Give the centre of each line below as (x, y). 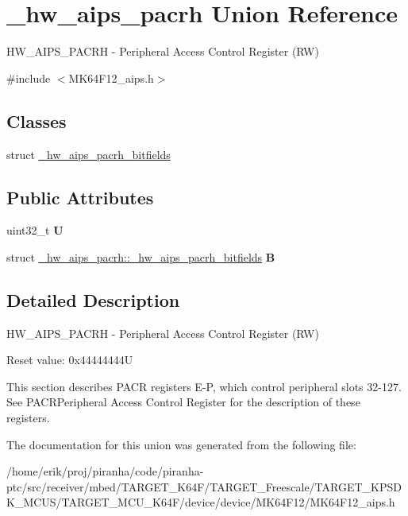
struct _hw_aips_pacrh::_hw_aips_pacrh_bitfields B (141, 256)
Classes (37, 120)
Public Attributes (80, 197)
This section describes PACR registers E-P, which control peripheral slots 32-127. (204, 386)
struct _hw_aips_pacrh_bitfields (89, 154)
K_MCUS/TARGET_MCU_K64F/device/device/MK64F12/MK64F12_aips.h (201, 502)
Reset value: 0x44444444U (70, 360)
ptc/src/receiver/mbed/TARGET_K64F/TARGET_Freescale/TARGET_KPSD (204, 486)
